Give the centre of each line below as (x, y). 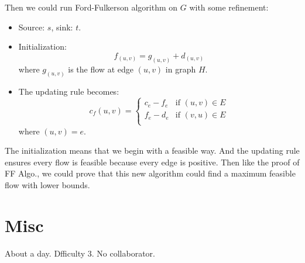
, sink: (62, 27)
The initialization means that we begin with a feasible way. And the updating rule (152, 150)
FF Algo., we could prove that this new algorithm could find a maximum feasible (150, 173)
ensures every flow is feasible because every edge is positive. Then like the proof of (152, 162)
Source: (32, 27)
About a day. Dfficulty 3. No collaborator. (80, 253)
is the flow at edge (101, 69)
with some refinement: (229, 7)
